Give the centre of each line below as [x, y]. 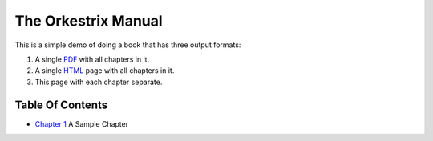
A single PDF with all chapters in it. [92, 59]
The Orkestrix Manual [89, 21]
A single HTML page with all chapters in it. [105, 70]
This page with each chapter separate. [99, 82]
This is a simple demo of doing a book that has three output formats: [128, 45]
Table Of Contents [61, 105]
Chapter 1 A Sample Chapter [81, 123]
